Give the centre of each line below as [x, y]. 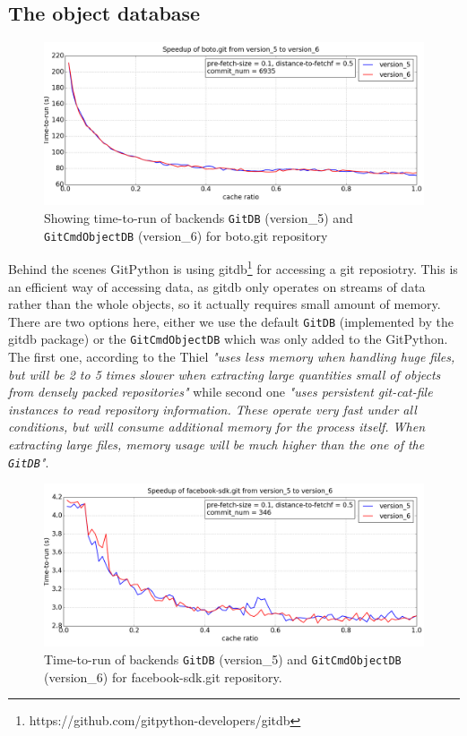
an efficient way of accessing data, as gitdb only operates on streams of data [217, 286]
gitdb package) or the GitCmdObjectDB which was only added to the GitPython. [228, 339]
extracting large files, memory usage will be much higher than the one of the [216, 445]
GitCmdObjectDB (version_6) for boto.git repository [186, 235]
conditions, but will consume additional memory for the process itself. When [217, 427]
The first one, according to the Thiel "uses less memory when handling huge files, [232, 357]
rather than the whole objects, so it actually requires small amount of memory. [225, 304]
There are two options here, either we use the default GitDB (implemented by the [231, 321]
